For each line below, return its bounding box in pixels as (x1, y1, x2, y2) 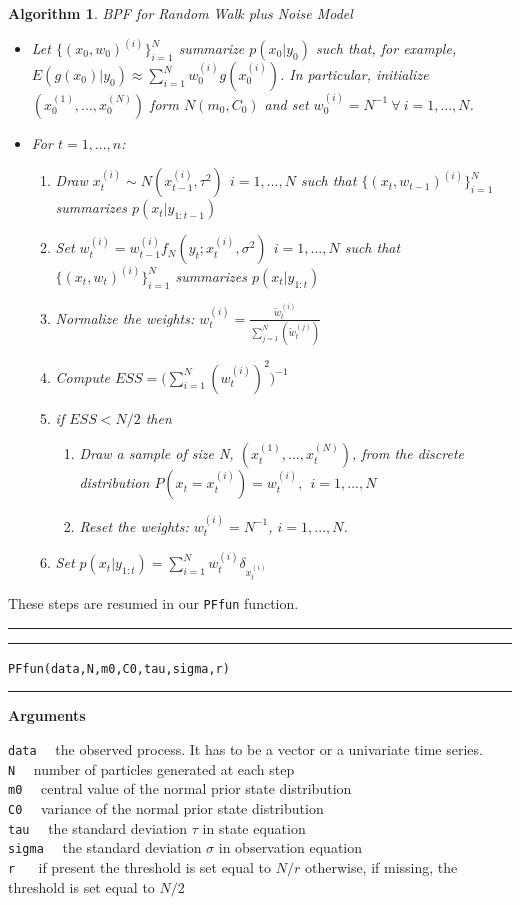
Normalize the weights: (55, 307, 195, 328)
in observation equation (218, 837, 363, 858)
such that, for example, (316, 38, 457, 59)
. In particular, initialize (280, 64, 429, 85)
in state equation (202, 817, 306, 838)
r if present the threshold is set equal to (8, 856, 272, 877)
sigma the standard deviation (8, 837, 202, 858)
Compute (55, 366, 110, 387)
